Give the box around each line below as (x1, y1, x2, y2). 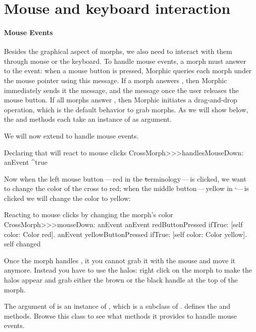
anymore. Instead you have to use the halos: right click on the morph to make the (4, 265, 252, 275)
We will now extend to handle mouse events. (4, 130, 139, 141)
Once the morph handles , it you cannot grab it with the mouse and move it (4, 255, 236, 265)
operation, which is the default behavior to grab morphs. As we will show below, (4, 104, 249, 114)
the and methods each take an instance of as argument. (4, 114, 172, 124)
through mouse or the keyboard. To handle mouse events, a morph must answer (4, 55, 247, 66)
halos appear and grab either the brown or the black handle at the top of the (4, 275, 238, 285)
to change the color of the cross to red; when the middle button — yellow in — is (4, 183, 249, 193)
